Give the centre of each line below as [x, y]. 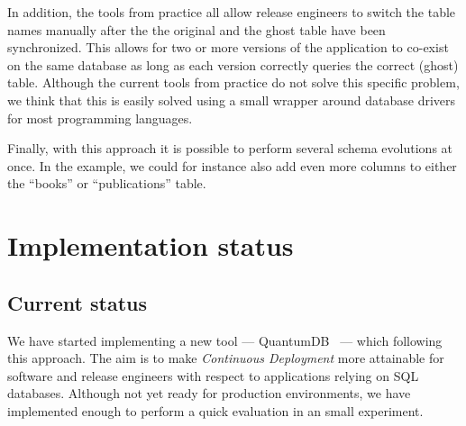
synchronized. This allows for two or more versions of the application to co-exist [228, 47]
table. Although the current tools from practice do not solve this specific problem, [233, 82]
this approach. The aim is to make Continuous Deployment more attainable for [226, 358]
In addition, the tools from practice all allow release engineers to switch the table [232, 12]
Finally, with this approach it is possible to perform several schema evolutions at [230, 148]
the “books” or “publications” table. [107, 183]
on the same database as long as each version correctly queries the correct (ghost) [233, 64]
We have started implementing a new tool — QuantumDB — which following [225, 340]
